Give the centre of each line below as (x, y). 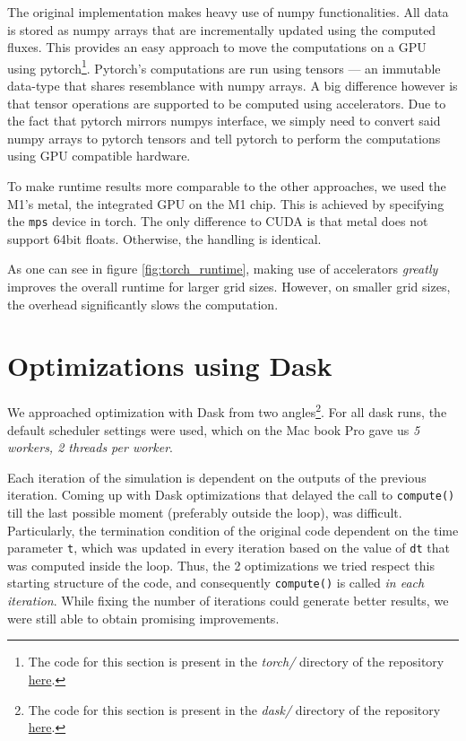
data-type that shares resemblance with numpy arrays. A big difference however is (233, 86)
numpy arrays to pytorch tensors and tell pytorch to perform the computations (224, 138)
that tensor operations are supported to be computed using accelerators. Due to (227, 103)
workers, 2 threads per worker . (90, 447)
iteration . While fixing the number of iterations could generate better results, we (228, 601)
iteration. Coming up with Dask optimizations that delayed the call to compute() (231, 495)
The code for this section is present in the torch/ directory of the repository (236, 662)
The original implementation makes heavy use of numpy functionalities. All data (228, 12)
